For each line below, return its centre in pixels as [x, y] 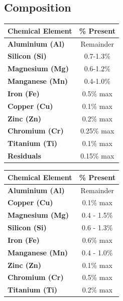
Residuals [24, 156]
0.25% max [97, 131]
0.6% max [97, 240]
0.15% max [97, 156]
